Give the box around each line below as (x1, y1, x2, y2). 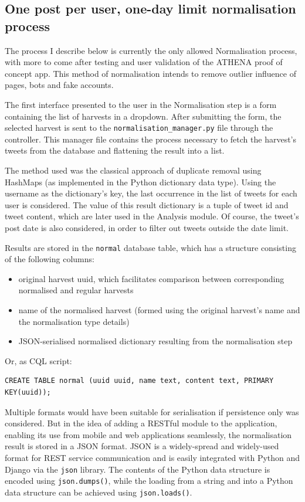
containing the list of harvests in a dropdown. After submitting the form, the (5, 110, 282, 122)
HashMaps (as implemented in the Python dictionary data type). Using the (5, 175, 276, 188)
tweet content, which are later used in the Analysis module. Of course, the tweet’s (5, 210, 299, 222)
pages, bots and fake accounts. (5, 79, 114, 91)
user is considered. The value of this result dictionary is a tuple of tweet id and (5, 198, 289, 211)
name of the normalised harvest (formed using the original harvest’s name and (18, 304, 300, 316)
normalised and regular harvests (18, 284, 134, 296)
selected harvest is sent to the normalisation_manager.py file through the (5, 121, 273, 134)
